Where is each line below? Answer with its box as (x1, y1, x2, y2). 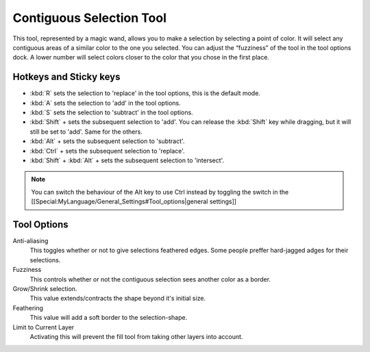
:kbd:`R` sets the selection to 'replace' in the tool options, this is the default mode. (29, 89, 260, 97)
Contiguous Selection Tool (12, 10, 167, 25)
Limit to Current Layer (12, 323, 75, 331)
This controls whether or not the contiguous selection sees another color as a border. (29, 275, 271, 284)
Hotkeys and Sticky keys (12, 71, 121, 83)
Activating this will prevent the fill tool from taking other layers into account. (29, 332, 243, 340)
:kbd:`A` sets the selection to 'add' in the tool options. (29, 99, 181, 107)
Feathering (12, 303, 44, 312)
